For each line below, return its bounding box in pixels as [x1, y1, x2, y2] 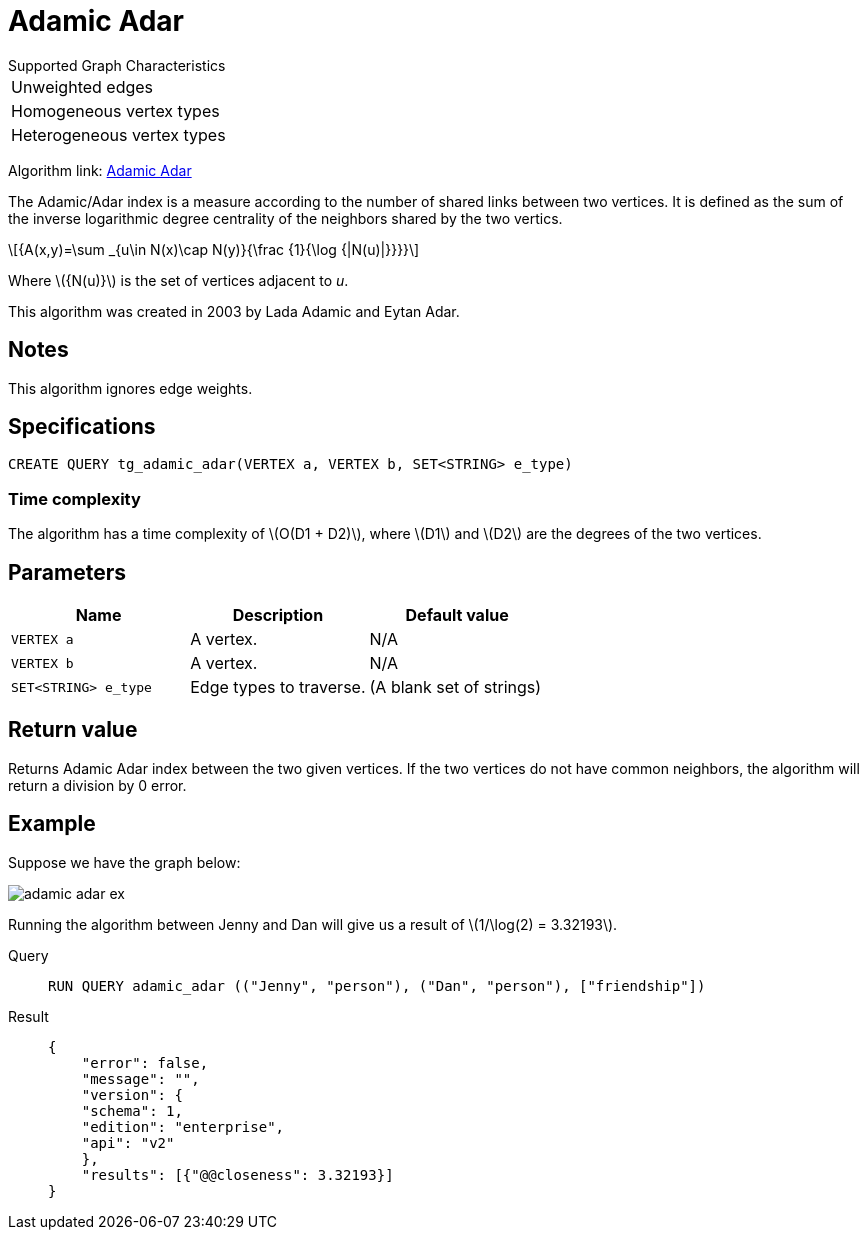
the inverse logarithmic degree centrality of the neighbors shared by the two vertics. [8, 209, 563, 227]
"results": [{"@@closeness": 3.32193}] [81, 1166, 394, 1183]
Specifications [8, 414, 156, 440]
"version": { [81, 1086, 183, 1103]
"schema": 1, [81, 1102, 183, 1119]
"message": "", [81, 1070, 200, 1087]
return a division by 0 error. [8, 776, 187, 794]
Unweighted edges [11, 76, 154, 97]
